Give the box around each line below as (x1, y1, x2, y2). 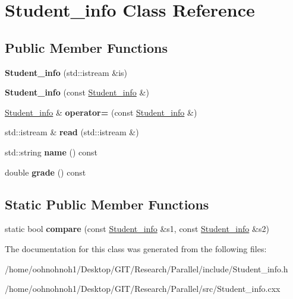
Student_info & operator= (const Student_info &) (5, 106, 197, 118)
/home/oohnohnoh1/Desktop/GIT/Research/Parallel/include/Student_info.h (5, 262, 288, 275)
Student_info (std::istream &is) (5, 66, 128, 78)
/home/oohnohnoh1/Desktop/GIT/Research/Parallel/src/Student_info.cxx (5, 282, 281, 295)
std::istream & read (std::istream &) (5, 126, 139, 138)
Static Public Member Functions (5, 195, 209, 213)
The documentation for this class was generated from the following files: (5, 242, 267, 255)
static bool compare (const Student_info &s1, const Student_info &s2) (5, 222, 269, 235)
